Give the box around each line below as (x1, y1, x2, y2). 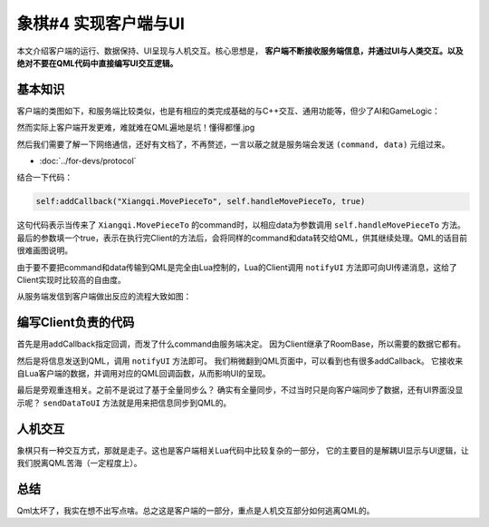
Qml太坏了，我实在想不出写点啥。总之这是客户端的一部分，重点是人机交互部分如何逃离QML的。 (16, 505, 375, 516)
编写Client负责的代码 (16, 315, 135, 330)
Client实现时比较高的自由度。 (16, 274, 127, 285)
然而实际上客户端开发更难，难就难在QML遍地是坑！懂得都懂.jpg (16, 122, 255, 133)
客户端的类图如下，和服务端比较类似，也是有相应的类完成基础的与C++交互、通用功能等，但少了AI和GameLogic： (16, 105, 441, 116)
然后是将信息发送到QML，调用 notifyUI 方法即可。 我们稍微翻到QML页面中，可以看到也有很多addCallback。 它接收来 (16, 355, 464, 366)
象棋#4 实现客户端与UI (16, 14, 186, 34)
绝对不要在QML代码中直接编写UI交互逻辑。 (16, 57, 178, 68)
